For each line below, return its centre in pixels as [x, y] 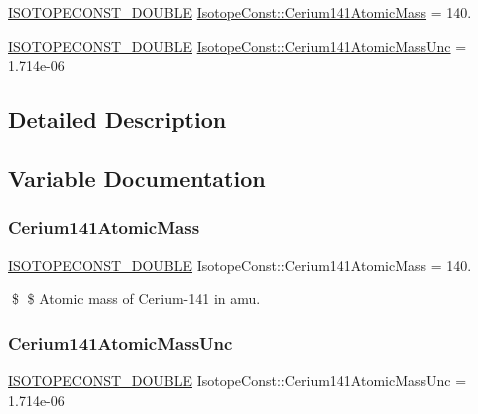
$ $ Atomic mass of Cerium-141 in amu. [136, 298]
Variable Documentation [137, 177]
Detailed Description [117, 119]
